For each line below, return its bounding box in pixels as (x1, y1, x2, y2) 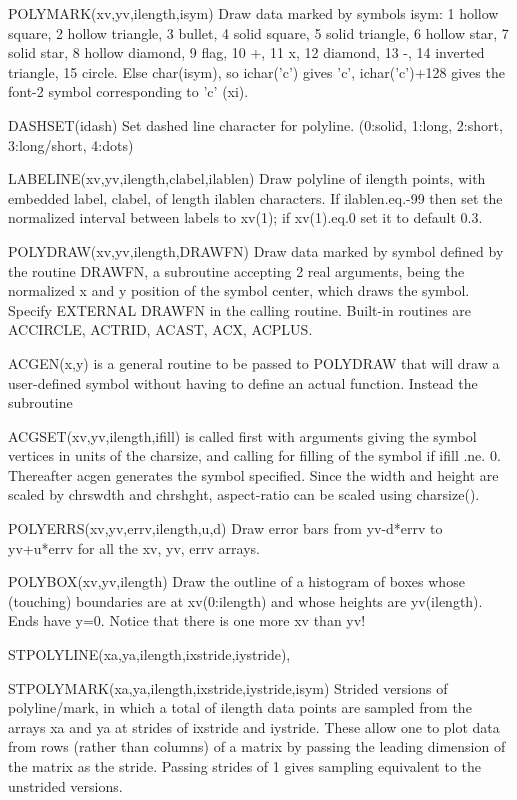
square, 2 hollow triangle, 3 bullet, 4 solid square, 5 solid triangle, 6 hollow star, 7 (8, 22, 509, 43)
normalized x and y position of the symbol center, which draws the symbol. (8, 280, 470, 301)
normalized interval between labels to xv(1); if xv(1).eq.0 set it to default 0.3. (8, 207, 483, 228)
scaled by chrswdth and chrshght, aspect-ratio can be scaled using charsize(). (8, 484, 480, 505)
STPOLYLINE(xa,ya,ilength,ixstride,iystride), (8, 644, 291, 665)
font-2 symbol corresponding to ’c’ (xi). (8, 81, 249, 102)
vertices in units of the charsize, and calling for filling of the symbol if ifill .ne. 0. (8, 445, 501, 466)
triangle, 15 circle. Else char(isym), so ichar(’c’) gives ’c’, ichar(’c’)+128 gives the (8, 61, 505, 82)
